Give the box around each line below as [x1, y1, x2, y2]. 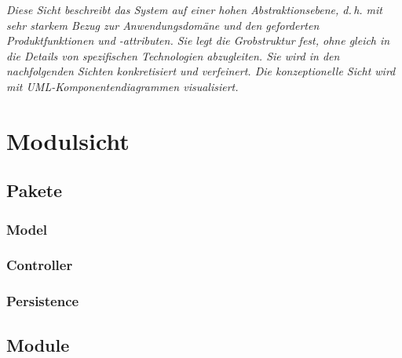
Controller [6, 255, 73, 275]
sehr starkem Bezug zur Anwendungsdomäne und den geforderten [6, 16, 320, 33]
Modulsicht [6, 124, 130, 156]
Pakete [6, 178, 63, 203]
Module [6, 332, 70, 356]
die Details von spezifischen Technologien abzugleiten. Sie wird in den [6, 47, 340, 64]
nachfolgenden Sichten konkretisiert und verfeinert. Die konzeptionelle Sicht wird [6, 63, 396, 79]
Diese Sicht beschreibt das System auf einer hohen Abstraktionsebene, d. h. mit [6, 2, 383, 17]
